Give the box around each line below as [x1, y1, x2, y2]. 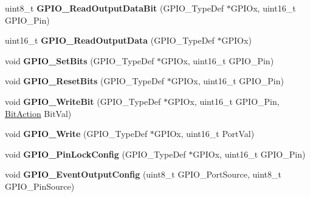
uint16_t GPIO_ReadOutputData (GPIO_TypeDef [5, 34, 215, 47]
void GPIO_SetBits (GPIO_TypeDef [5, 54, 154, 67]
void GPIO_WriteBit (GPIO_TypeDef [5, 95, 161, 107]
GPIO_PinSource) [5, 179, 75, 192]
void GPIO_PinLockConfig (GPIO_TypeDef [5, 147, 186, 160]
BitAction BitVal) [5, 107, 72, 119]
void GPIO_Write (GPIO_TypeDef [5, 127, 148, 140]
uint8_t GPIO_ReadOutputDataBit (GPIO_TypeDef [5, 2, 224, 14]
